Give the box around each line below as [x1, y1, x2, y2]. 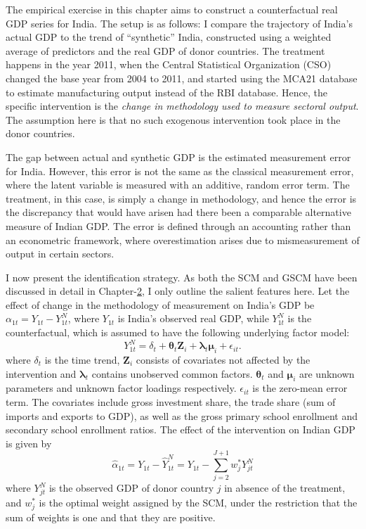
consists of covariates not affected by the [136, 352, 311, 367]
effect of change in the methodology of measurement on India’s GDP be [6, 297, 315, 312]
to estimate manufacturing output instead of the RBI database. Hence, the [6, 84, 327, 99]
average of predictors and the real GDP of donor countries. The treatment [6, 43, 325, 58]
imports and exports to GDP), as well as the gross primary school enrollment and [6, 408, 358, 423]
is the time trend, [44, 352, 120, 367]
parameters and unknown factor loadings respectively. [6, 381, 237, 395]
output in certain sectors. [6, 246, 115, 261]
